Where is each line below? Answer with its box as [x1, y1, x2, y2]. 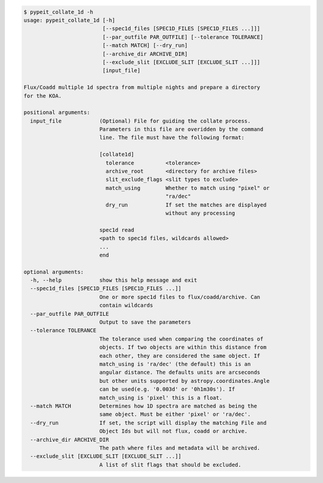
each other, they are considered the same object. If [99, 352, 260, 359]
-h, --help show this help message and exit [30, 277, 197, 284]
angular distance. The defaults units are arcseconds [99, 369, 260, 376]
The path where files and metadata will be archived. [99, 444, 260, 451]
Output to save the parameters [99, 319, 191, 326]
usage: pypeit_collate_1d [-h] [23, 17, 116, 23]
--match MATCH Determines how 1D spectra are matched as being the [30, 402, 257, 409]
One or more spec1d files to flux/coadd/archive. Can [99, 294, 260, 300]
